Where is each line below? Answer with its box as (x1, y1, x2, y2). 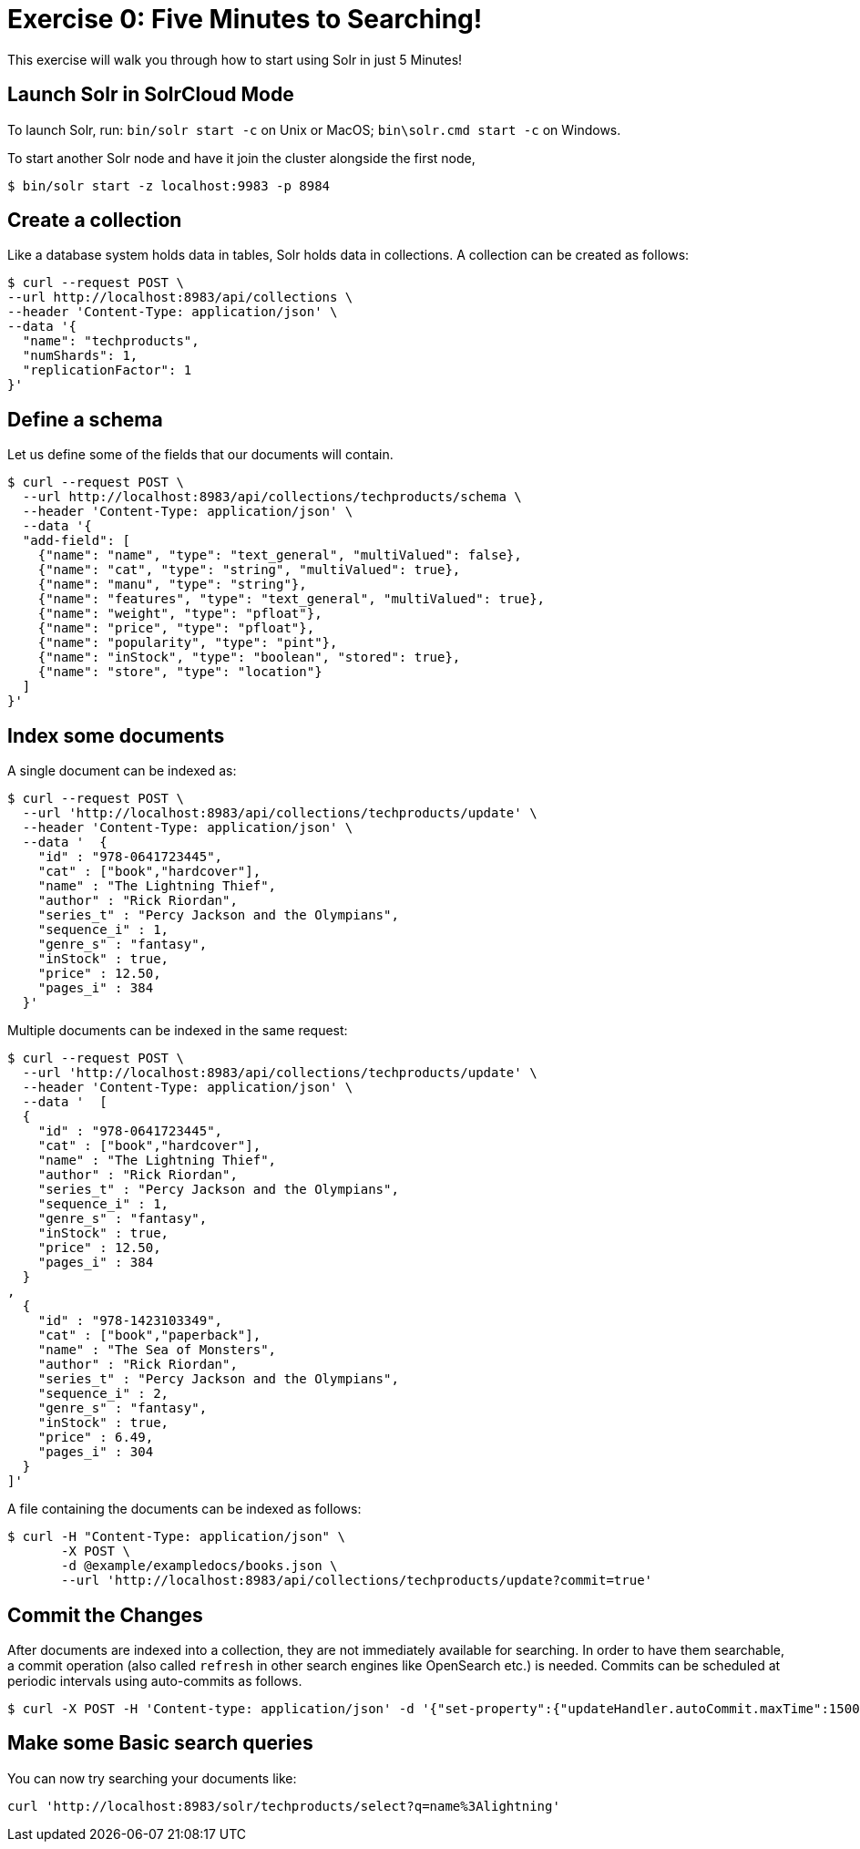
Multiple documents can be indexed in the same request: (7, 1022, 348, 1039)
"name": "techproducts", (22, 334, 200, 349)
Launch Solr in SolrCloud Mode (7, 83, 294, 107)
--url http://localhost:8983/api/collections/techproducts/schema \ (22, 489, 522, 505)
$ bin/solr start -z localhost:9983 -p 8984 (7, 178, 331, 193)
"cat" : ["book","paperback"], (37, 1328, 261, 1343)
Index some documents (7, 724, 225, 747)
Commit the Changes (7, 1603, 203, 1627)
